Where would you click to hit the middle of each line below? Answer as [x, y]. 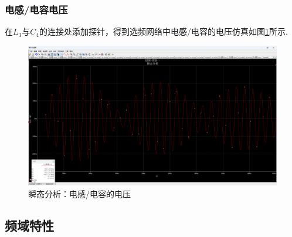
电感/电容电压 [36, 9]
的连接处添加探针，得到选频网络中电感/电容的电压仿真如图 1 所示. [163, 31]
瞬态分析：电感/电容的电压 [79, 193]
